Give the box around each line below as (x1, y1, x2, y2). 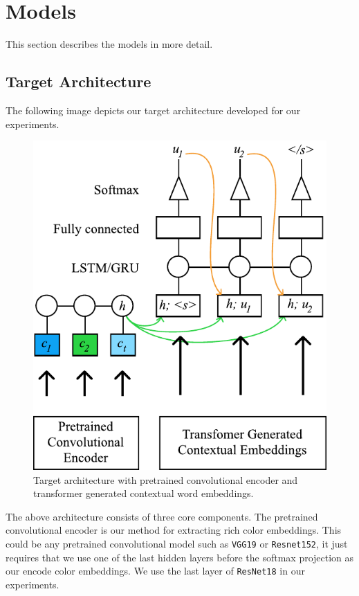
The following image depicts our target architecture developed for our (6, 102, 301, 117)
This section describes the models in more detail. (6, 37, 213, 51)
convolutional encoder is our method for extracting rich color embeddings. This (6, 523, 342, 537)
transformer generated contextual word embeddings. (33, 486, 254, 500)
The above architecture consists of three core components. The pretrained (6, 509, 318, 523)
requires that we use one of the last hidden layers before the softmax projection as (6, 550, 354, 564)
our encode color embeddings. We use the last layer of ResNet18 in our (6, 563, 305, 578)
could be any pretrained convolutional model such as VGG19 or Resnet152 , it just (6, 536, 348, 550)
